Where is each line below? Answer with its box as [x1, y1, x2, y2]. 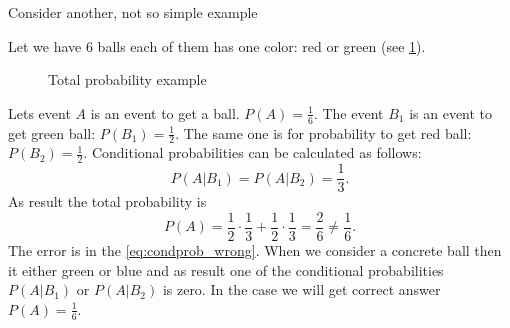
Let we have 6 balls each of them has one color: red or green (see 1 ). [8, 35, 426, 56]
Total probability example [48, 69, 207, 90]
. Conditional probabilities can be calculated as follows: [83, 142, 422, 163]
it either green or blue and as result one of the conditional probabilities [8, 259, 444, 280]
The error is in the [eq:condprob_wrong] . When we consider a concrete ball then [8, 239, 502, 260]
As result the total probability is [8, 191, 207, 212]
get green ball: [8, 122, 96, 143]
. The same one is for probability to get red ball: [175, 122, 472, 143]
